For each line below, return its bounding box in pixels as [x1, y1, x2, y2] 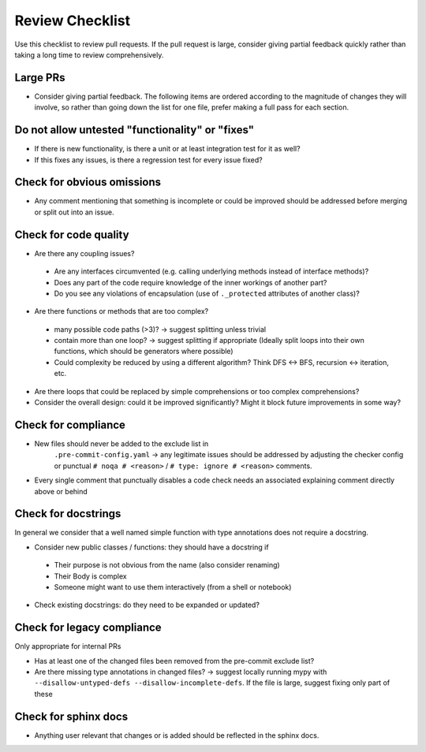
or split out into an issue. [34, 207, 114, 217]
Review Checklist [14, 12, 130, 29]
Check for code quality [14, 228, 129, 241]
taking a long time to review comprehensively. [14, 50, 164, 59]
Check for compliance [14, 418, 126, 431]
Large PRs [14, 71, 66, 84]
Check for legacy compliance [14, 621, 162, 635]
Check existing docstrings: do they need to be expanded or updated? [34, 600, 260, 610]
